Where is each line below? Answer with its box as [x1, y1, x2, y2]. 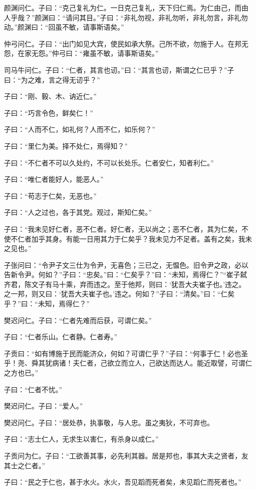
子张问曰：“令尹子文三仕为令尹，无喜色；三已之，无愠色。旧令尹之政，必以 [4, 259, 249, 270]
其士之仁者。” [4, 460, 45, 470]
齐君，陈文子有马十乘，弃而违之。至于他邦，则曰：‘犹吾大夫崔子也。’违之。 [4, 279, 246, 289]
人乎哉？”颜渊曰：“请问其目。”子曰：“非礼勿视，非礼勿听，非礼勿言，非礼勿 [4, 12, 248, 22]
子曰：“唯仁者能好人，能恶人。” [4, 174, 104, 184]
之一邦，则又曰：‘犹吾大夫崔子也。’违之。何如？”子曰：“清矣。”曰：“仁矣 [4, 288, 235, 299]
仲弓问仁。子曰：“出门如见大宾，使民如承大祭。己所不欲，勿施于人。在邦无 [4, 38, 249, 48]
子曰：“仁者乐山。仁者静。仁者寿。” [4, 331, 118, 342]
